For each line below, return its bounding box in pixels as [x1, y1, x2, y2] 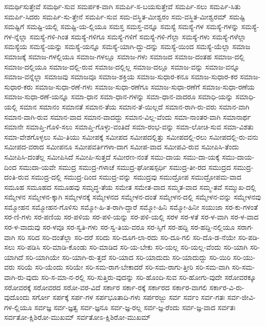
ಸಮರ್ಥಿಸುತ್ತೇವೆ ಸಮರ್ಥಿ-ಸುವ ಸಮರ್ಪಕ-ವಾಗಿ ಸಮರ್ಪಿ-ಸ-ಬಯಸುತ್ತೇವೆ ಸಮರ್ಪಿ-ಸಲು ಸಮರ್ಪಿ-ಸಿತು [4, 1, 241, 11]
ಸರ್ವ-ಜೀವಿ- [227, 292, 256, 302]
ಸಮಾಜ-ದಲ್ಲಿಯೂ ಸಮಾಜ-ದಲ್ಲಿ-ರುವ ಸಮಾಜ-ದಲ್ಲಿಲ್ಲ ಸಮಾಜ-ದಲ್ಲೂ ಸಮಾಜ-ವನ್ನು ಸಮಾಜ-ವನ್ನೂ [4, 61, 240, 72]
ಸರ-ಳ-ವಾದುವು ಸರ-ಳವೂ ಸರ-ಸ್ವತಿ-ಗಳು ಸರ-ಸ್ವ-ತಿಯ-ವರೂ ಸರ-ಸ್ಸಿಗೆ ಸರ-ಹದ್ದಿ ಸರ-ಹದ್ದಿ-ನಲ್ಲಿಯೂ [4, 222, 235, 232]
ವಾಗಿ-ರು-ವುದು [4, 272, 39, 282]
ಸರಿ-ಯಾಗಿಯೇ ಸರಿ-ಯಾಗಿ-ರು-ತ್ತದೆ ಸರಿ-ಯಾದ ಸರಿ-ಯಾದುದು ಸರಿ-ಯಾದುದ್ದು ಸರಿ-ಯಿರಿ [25, 251, 231, 262]
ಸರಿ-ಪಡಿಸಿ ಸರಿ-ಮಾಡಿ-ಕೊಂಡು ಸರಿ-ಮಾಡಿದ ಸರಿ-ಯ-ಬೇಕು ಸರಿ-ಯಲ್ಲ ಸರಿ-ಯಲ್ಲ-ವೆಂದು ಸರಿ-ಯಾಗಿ [17, 242, 248, 252]
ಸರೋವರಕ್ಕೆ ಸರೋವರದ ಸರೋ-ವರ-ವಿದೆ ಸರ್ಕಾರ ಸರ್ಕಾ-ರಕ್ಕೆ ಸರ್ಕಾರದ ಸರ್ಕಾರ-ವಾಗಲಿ [4, 281, 207, 292]
